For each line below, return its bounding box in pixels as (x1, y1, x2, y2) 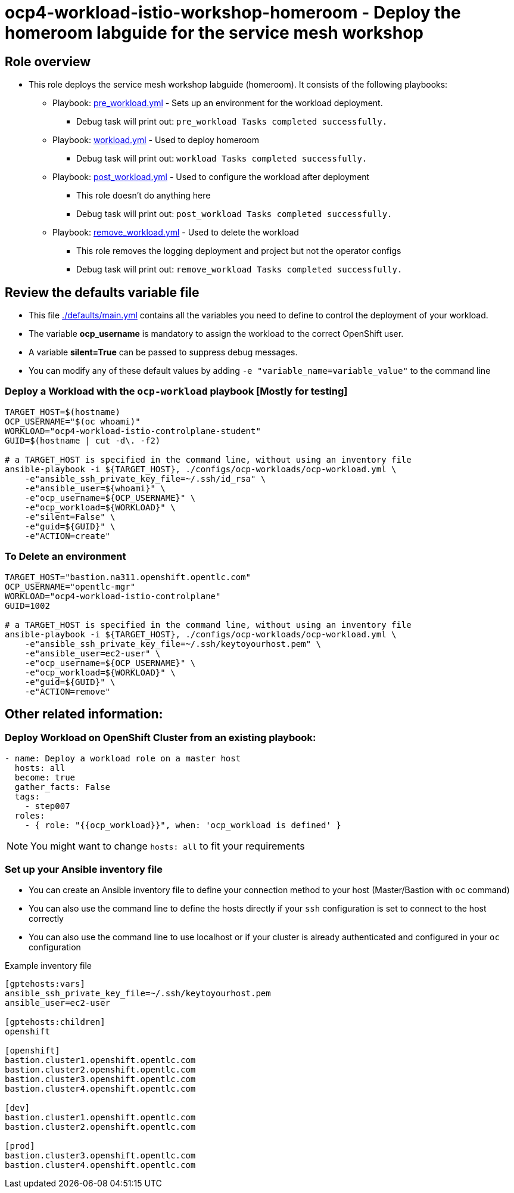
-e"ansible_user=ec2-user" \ (24, 648, 161, 658)
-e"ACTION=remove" (24, 686, 111, 696)
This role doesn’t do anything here (76, 190, 211, 201)
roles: (14, 810, 45, 820)
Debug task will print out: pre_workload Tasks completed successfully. (76, 116, 388, 127)
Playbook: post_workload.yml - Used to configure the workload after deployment (52, 172, 370, 182)
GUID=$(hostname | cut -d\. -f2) (5, 435, 161, 445)
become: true (14, 772, 76, 782)
